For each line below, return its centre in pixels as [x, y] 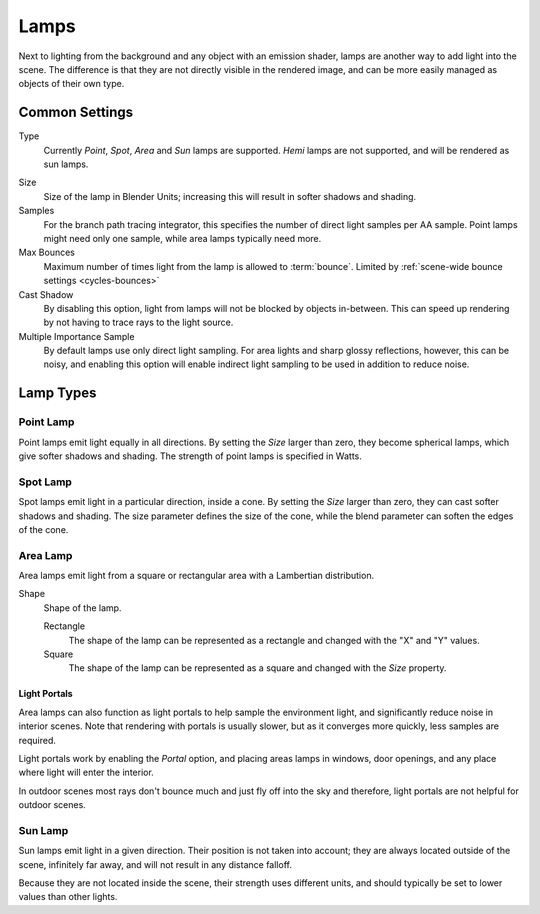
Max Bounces [46, 252]
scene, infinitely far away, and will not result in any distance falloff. [155, 864]
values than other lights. [68, 897]
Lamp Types [57, 393]
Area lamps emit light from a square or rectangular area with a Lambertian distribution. [196, 576]
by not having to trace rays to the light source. [138, 322]
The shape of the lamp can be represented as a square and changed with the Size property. [257, 668]
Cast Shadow [46, 294]
